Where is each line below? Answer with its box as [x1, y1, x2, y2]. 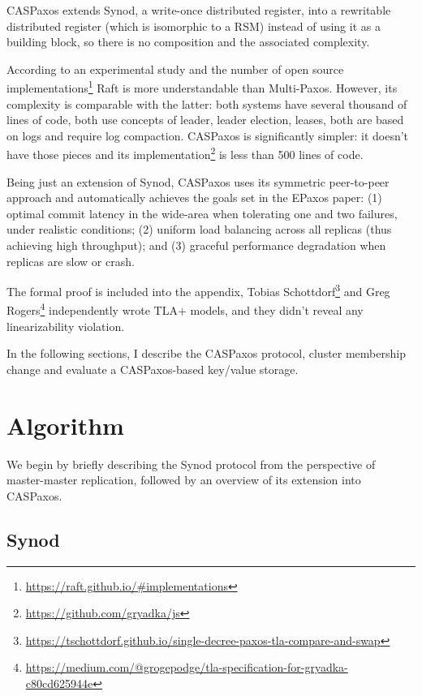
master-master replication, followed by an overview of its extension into [6, 471, 361, 488]
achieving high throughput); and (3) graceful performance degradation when [6, 237, 386, 254]
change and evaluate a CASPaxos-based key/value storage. [6, 360, 299, 377]
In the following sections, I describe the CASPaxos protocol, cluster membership [6, 345, 406, 362]
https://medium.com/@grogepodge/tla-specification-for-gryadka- [25, 659, 348, 676]
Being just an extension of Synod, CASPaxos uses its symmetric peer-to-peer [6, 173, 390, 190]
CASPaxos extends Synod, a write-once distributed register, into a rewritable [6, 2, 391, 18]
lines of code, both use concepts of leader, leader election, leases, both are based [6, 111, 404, 128]
